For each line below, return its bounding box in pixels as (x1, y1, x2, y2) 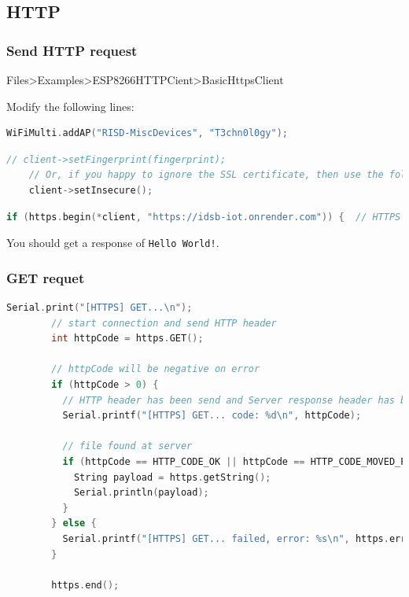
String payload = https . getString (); (73, 471, 271, 483)
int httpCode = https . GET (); (51, 333, 204, 345)
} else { (51, 518, 97, 529)
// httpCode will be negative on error (51, 363, 260, 375)
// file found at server (62, 440, 193, 452)
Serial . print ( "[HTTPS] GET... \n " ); (6, 302, 193, 314)
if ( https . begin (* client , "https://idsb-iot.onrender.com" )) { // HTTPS (6, 211, 401, 223)
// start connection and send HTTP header (51, 317, 277, 329)
